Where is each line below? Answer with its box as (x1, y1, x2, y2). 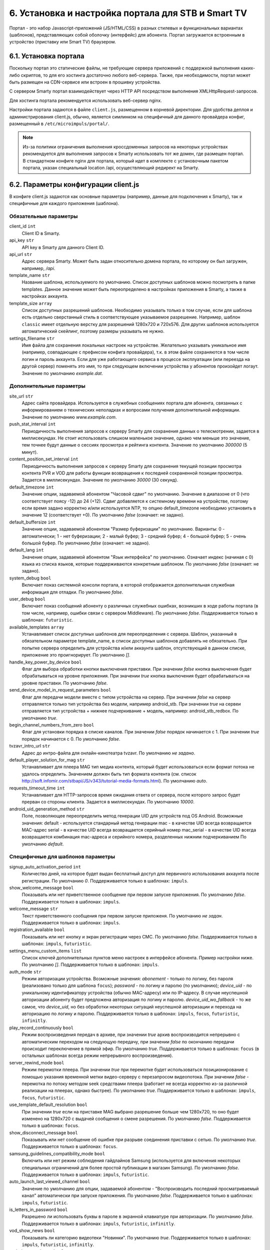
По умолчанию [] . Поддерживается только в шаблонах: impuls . (21, 961, 159, 967)
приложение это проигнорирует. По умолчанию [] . (21, 652, 130, 658)
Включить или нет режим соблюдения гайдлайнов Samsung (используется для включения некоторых (21, 1157, 241, 1163)
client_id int (9, 223, 36, 229)
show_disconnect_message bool (9, 1129, 78, 1135)
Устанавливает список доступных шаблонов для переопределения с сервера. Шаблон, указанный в (21, 630, 237, 637)
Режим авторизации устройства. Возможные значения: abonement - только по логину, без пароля (21, 975, 233, 982)
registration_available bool (9, 926, 65, 932)
